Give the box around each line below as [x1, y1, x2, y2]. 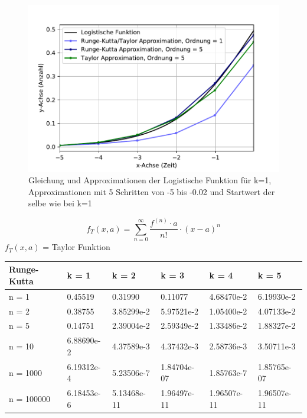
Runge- [9, 263, 39, 276]
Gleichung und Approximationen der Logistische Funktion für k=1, [28, 174, 272, 186]
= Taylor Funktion [43, 241, 110, 253]
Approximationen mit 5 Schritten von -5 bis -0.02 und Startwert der [28, 185, 275, 197]
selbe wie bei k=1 [28, 197, 92, 209]
